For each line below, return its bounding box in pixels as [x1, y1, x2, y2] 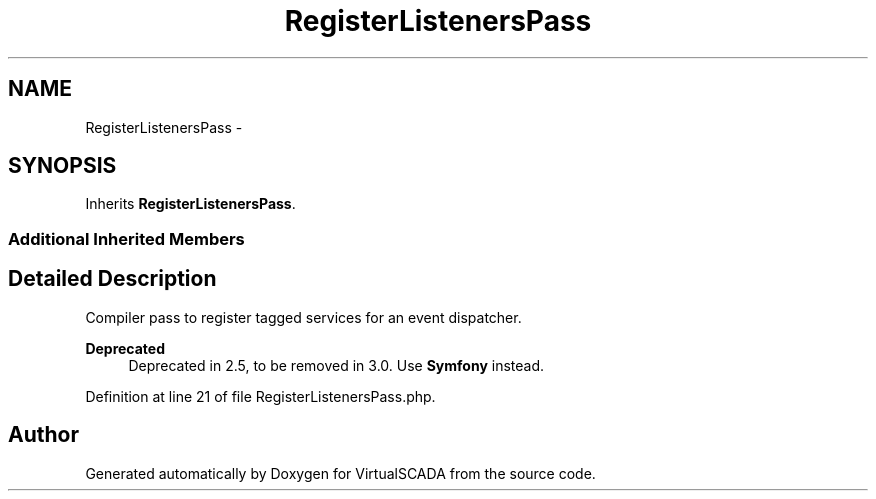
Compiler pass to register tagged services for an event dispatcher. [85, 308, 522, 326]
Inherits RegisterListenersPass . [85, 195, 296, 213]
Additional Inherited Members [8, 228, 245, 249]
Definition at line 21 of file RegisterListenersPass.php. [85, 387, 436, 405]
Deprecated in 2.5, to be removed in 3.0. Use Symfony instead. [128, 356, 545, 374]
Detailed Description [8, 266, 217, 292]
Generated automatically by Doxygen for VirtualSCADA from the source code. [85, 464, 596, 482]
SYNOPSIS [8, 153, 117, 179]
